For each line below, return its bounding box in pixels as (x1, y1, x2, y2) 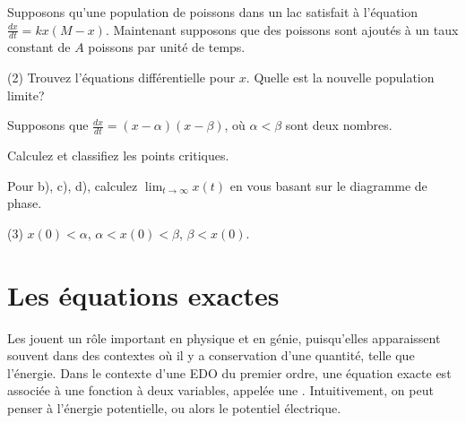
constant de (7, 38, 71, 56)
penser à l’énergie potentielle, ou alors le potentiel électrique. (7, 398, 341, 417)
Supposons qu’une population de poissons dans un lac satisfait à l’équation (7, 3, 419, 21)
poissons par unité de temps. (88, 38, 246, 56)
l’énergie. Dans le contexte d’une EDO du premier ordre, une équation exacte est (7, 363, 452, 382)
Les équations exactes (7, 276, 280, 313)
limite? (7, 85, 45, 104)
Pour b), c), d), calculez (7, 176, 138, 194)
